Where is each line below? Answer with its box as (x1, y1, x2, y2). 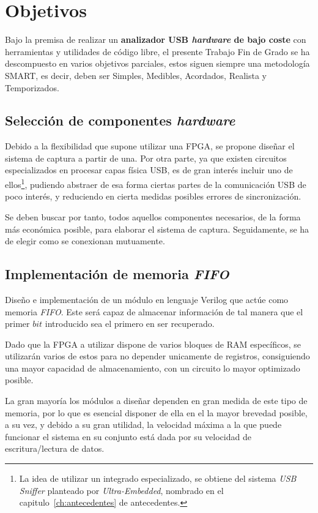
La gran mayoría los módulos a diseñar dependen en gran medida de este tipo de (5, 394, 308, 407)
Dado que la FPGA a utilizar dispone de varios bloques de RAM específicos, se (5, 337, 301, 350)
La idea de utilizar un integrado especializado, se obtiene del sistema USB (19, 472, 297, 485)
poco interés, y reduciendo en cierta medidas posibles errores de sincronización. (5, 190, 301, 203)
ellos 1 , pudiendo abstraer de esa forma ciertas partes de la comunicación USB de (5, 176, 306, 190)
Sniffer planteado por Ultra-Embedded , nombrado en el (19, 484, 224, 496)
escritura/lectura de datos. (5, 442, 105, 455)
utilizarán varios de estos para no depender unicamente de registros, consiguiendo (5, 350, 310, 362)
